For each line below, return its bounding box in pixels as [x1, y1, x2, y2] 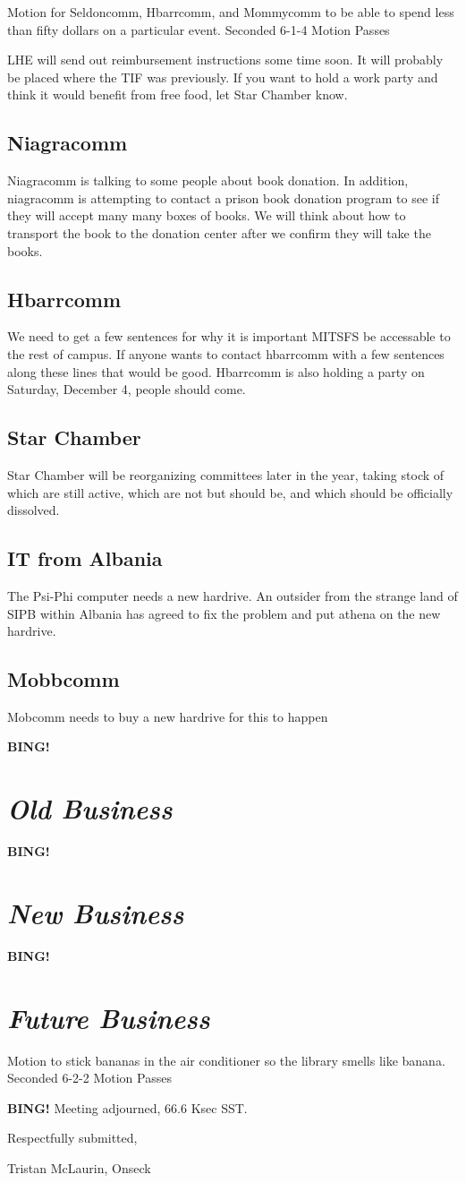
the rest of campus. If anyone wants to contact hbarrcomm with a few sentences [7, 344, 445, 363]
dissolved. [7, 501, 60, 519]
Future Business [7, 999, 210, 1036]
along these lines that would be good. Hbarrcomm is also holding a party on [7, 362, 425, 381]
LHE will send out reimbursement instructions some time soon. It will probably [7, 50, 444, 69]
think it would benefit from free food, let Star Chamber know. [7, 85, 348, 104]
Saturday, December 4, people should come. [7, 380, 246, 399]
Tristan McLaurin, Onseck [7, 1159, 151, 1178]
